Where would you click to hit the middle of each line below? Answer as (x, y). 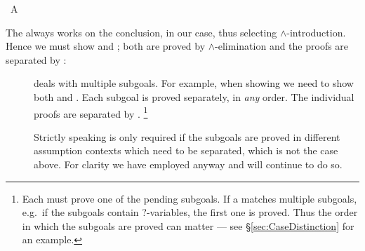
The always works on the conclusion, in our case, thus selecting (141, 32)
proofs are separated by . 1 (91, 112)
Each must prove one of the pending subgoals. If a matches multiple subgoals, (190, 198)
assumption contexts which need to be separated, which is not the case (186, 150)
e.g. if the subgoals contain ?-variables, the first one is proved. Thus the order (190, 212)
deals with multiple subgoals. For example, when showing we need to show (194, 83)
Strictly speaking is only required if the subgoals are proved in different (187, 136)
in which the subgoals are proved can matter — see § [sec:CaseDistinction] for (188, 225)
